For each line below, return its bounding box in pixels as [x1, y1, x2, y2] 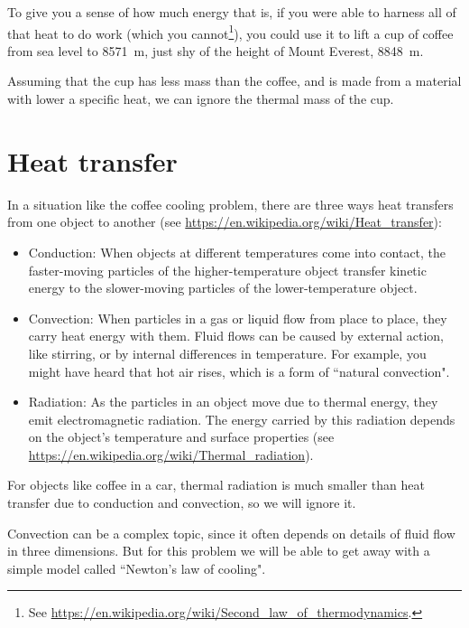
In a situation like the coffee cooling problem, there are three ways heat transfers [7, 194, 454, 213]
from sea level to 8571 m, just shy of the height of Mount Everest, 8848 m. [7, 41, 424, 60]
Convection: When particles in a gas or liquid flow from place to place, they [28, 308, 447, 327]
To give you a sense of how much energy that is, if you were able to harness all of [7, 3, 456, 21]
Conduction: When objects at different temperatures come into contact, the [28, 242, 446, 261]
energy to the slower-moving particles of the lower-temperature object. [28, 278, 418, 297]
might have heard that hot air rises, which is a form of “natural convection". [28, 361, 450, 380]
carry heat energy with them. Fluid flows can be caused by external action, [28, 326, 444, 345]
